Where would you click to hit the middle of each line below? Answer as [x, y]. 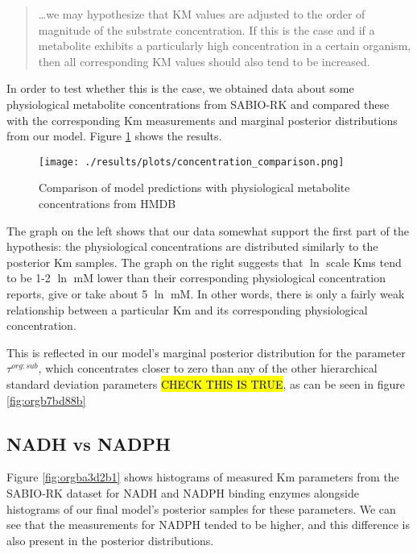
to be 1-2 [29, 278]
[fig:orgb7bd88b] [46, 400]
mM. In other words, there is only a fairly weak [287, 293]
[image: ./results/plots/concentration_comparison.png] [192, 162]
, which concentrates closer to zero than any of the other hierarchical [208, 368]
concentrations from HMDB [107, 203]
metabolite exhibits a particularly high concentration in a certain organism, [225, 46]
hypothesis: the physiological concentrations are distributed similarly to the [192, 246]
